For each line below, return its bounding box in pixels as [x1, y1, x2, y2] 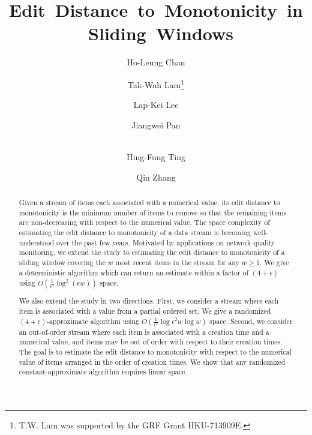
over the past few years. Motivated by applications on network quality [56, 237, 275, 247]
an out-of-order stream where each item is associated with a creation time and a [19, 326, 269, 337]
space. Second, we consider [209, 316, 293, 326]
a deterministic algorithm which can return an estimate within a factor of [19, 267, 249, 277]
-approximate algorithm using [46, 316, 140, 326]
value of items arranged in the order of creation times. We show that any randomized [19, 356, 286, 367]
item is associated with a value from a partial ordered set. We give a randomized [19, 306, 271, 316]
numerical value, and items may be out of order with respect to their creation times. [19, 337, 283, 347]
